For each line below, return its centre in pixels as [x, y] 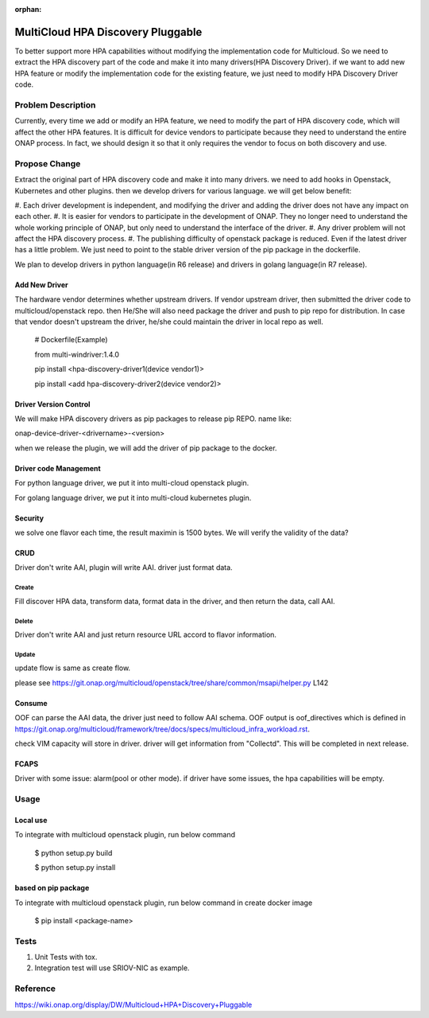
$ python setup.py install [75, 868]
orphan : [28, 9]
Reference [35, 989]
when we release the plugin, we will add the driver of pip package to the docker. [146, 448]
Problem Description [55, 105]
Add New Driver [41, 285]
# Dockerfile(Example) [71, 340]
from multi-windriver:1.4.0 [77, 354]
